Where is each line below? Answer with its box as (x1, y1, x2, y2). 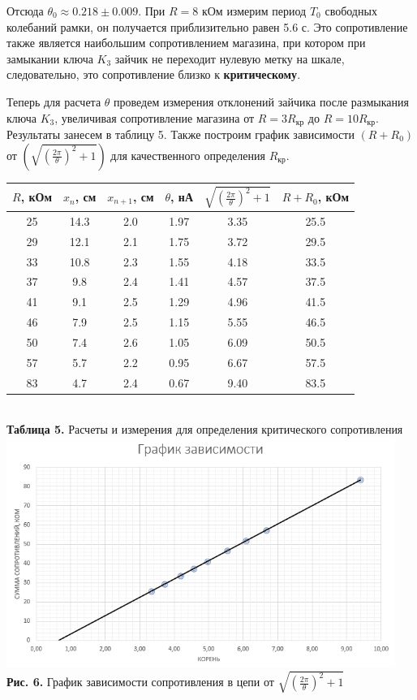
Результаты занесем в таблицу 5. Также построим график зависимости (6, 126, 355, 143)
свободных (325, 2, 377, 19)
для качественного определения (110, 146, 265, 163)
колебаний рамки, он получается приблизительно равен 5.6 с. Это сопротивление (6, 18, 408, 35)
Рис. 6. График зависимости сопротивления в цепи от (6, 673, 274, 690)
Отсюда (6, 2, 44, 19)
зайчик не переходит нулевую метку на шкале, (114, 50, 345, 67)
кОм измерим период (201, 2, 307, 19)
